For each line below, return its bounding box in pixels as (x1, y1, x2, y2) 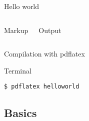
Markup (4, 24, 28, 35)
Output (38, 24, 61, 35)
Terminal (4, 65, 31, 75)
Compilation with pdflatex (4, 48, 85, 59)
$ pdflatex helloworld (4, 83, 79, 90)
